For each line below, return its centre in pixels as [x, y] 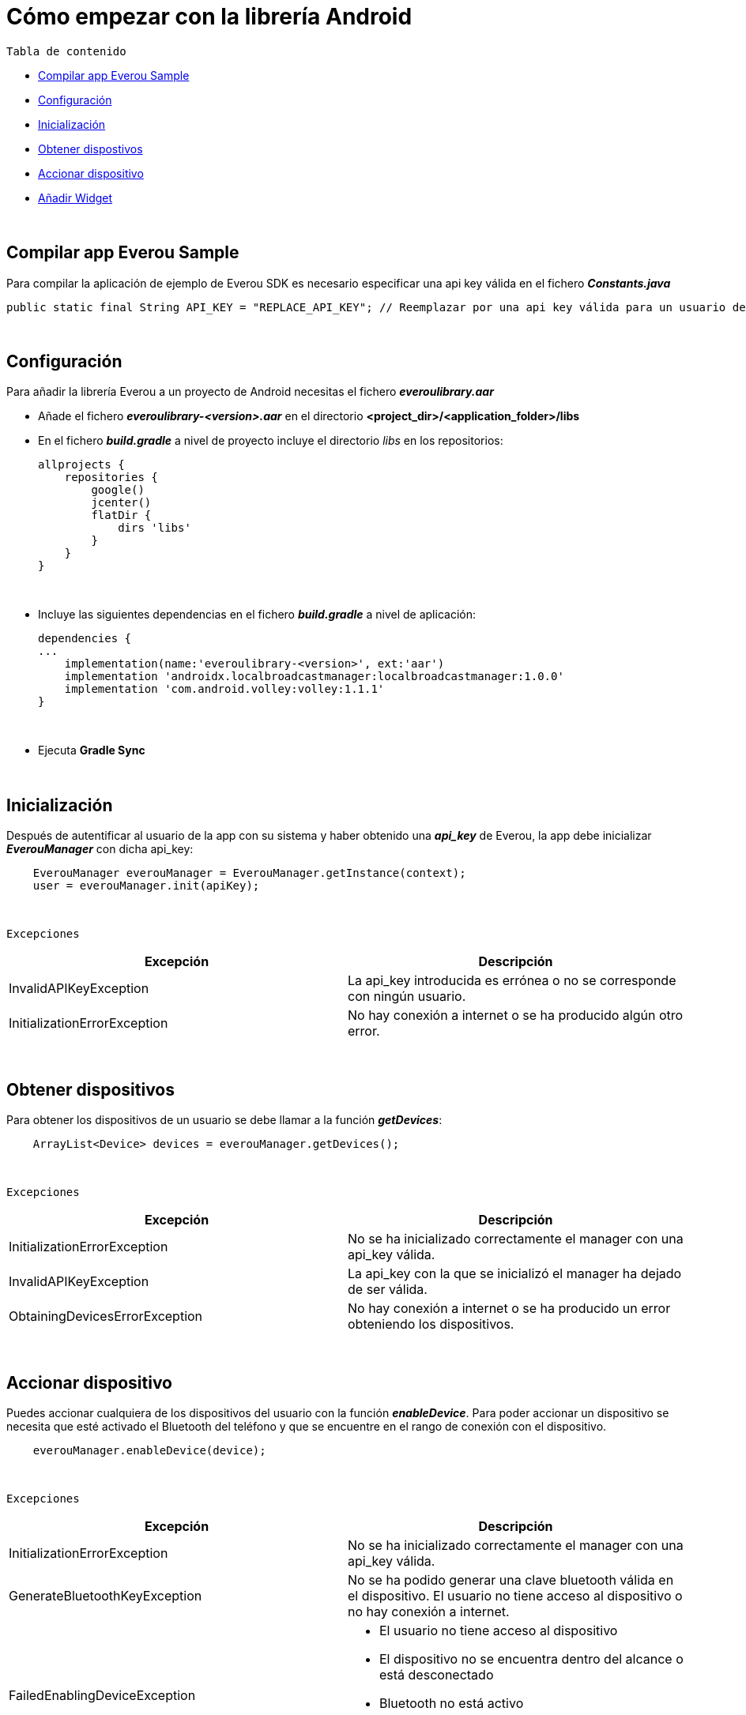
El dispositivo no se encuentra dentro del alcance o [531, 1659]
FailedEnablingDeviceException [102, 1695]
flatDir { [121, 515]
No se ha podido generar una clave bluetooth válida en [511, 1580]
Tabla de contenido [66, 51]
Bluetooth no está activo [452, 1703]
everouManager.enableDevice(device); [149, 1450]
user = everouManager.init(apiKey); [146, 886]
